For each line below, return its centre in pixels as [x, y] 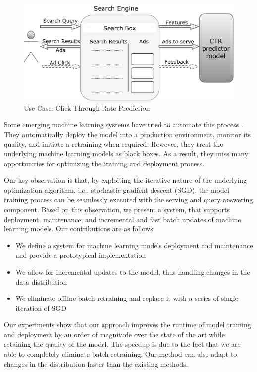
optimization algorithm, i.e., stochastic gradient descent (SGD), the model [117, 189]
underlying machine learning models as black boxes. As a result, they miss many [126, 153]
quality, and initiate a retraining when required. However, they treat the [114, 144]
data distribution [41, 281]
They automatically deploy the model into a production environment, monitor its [128, 134]
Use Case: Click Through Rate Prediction [87, 108]
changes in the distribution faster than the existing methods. [96, 363]
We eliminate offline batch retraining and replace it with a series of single [127, 298]
